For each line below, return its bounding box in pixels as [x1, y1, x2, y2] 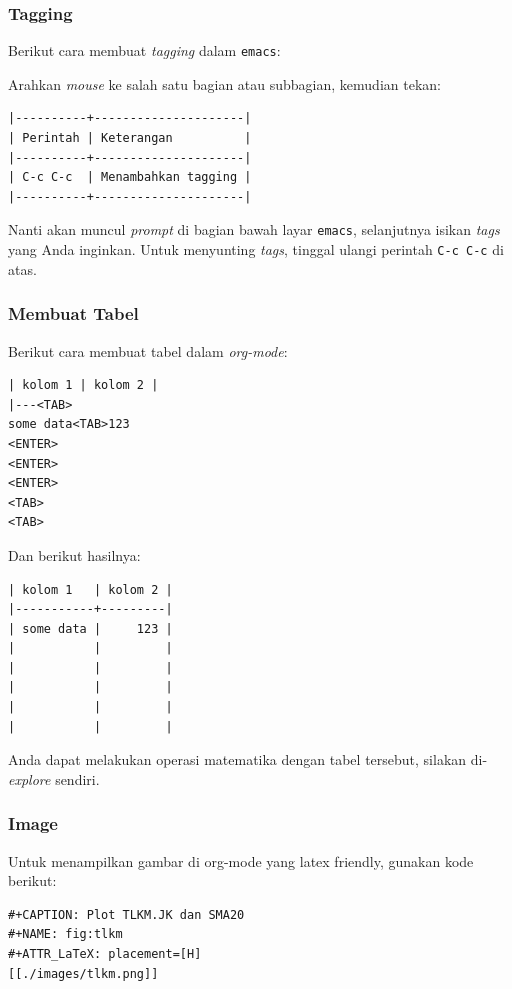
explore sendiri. [8, 768, 100, 789]
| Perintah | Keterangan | [8, 131, 252, 146]
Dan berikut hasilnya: [8, 544, 141, 565]
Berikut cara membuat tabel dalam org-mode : [8, 340, 288, 361]
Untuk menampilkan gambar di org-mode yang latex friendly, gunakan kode [8, 850, 474, 871]
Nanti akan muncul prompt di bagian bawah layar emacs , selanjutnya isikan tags [8, 219, 500, 240]
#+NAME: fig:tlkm [8, 927, 123, 942]
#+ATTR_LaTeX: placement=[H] [8, 947, 202, 962]
